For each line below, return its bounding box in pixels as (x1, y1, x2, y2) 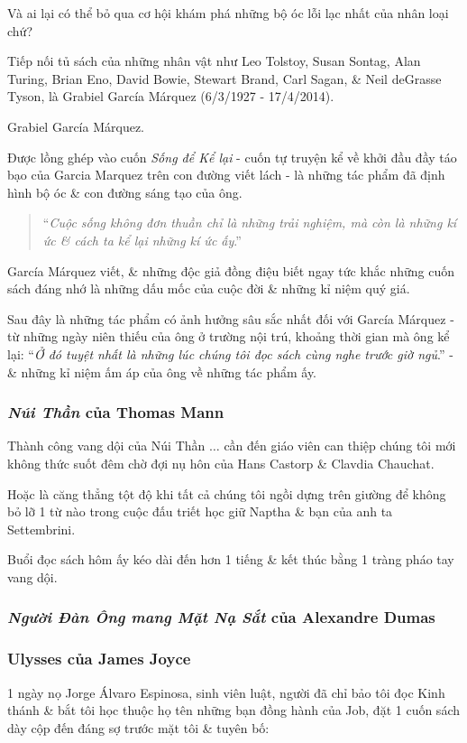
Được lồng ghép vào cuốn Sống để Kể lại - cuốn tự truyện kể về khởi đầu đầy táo (7, 147, 457, 166)
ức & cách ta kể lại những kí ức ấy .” (42, 230, 242, 249)
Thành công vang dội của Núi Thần (7, 436, 206, 455)
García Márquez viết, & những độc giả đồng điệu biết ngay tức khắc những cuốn (7, 261, 455, 280)
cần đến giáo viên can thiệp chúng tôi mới (224, 436, 456, 455)
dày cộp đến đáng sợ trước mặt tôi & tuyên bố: (7, 718, 270, 737)
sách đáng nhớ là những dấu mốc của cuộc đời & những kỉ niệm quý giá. (7, 279, 410, 298)
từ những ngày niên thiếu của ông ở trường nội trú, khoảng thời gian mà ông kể (7, 327, 450, 346)
